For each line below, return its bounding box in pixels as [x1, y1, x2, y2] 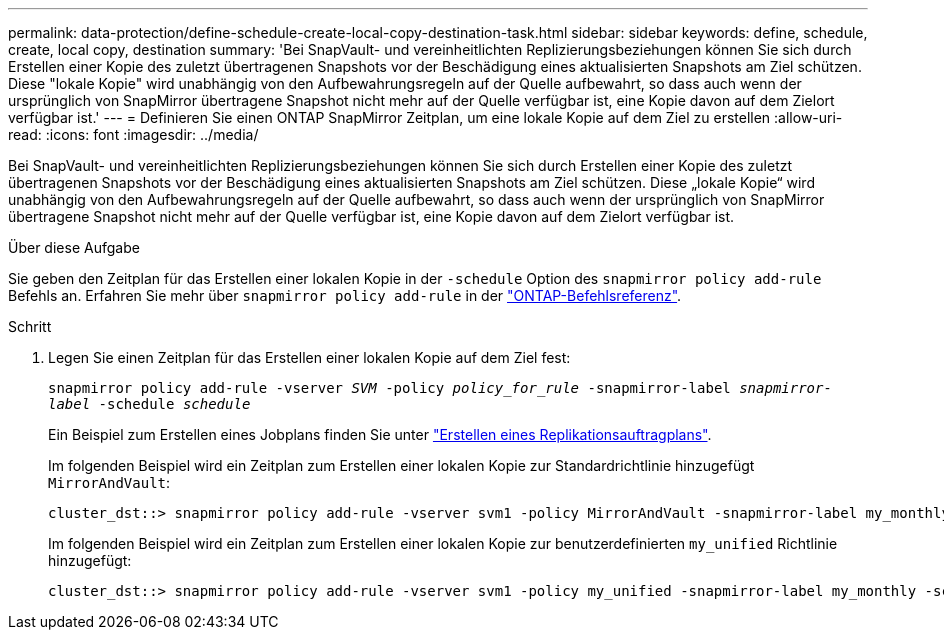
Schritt [8, 318, 52, 335]
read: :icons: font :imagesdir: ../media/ [8, 126, 259, 143]
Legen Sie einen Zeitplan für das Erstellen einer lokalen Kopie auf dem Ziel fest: [48, 349, 571, 366]
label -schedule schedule [48, 396, 251, 412]
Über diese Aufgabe [8, 239, 140, 256]
